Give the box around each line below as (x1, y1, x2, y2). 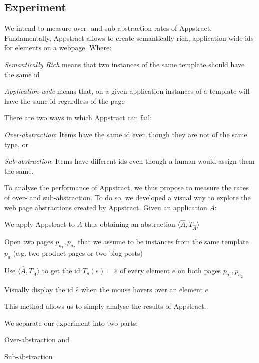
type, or (4, 139, 28, 149)
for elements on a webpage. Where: (4, 42, 112, 53)
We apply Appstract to (4, 219, 75, 229)
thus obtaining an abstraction (84, 219, 175, 229)
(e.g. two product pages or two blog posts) (13, 248, 143, 258)
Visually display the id (4, 284, 73, 294)
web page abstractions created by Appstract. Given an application (4, 202, 207, 212)
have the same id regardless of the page (4, 95, 125, 106)
